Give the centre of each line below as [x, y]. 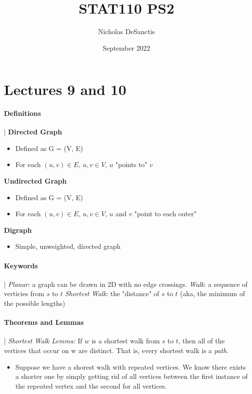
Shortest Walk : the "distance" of [112, 293]
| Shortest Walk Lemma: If [43, 341]
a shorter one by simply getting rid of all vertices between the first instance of [132, 376]
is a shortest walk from [126, 341]
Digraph [18, 230]
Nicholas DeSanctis [126, 31]
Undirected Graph [35, 181]
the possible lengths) [35, 303]
